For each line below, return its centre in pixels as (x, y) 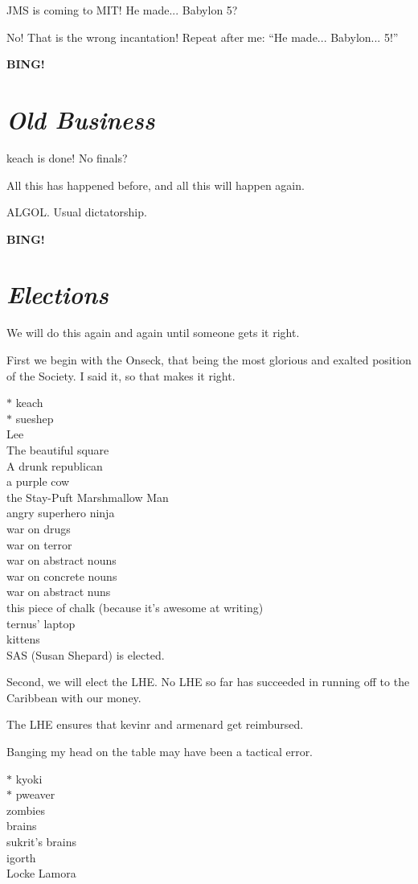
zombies (26, 810)
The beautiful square (58, 449)
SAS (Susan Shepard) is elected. (86, 654)
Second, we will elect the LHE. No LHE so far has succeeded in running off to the (208, 682)
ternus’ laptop (41, 623)
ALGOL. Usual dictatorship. (77, 212)
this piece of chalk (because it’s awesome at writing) (135, 607)
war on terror (39, 544)
